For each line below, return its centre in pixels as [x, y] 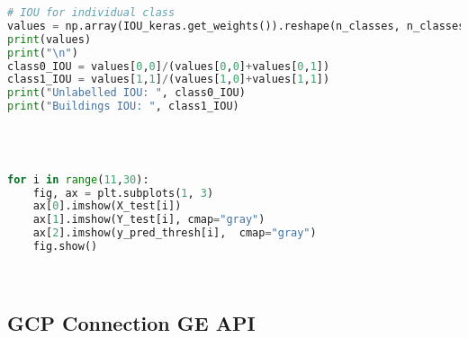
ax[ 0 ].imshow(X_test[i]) [107, 206]
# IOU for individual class [91, 13]
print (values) [49, 39]
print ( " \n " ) [43, 53]
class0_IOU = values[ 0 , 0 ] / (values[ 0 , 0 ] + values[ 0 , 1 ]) [169, 66]
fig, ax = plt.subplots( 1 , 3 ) [123, 193]
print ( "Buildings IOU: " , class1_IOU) [123, 107]
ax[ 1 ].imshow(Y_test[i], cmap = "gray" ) [149, 220]
